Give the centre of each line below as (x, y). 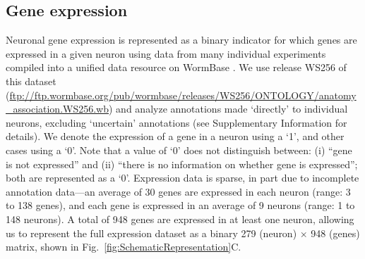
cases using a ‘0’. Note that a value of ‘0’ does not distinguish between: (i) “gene (179, 150)
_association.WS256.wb (58, 109)
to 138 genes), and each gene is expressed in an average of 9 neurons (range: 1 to (180, 205)
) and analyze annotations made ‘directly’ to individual (228, 109)
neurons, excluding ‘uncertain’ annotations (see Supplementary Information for (176, 122)
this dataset (31, 81)
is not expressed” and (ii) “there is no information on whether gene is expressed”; (182, 164)
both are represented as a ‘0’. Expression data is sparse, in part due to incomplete (182, 178)
